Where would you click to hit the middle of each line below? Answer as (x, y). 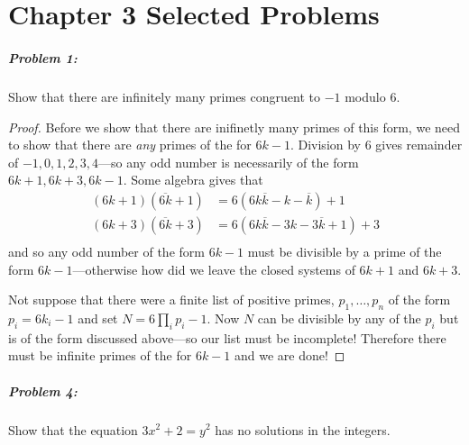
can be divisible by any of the (339, 318)
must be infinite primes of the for (100, 355)
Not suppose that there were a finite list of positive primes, (171, 300)
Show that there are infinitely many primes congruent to (164, 96)
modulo (365, 96)
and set (98, 318)
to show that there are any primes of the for (130, 145)
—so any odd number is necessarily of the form (229, 162)
